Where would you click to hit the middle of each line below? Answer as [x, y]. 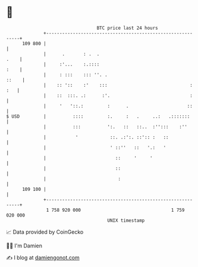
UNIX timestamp [126, 220]
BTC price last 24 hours [128, 28]
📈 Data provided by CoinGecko [45, 232]
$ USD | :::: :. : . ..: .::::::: [98, 116]
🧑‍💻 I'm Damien [24, 246]
